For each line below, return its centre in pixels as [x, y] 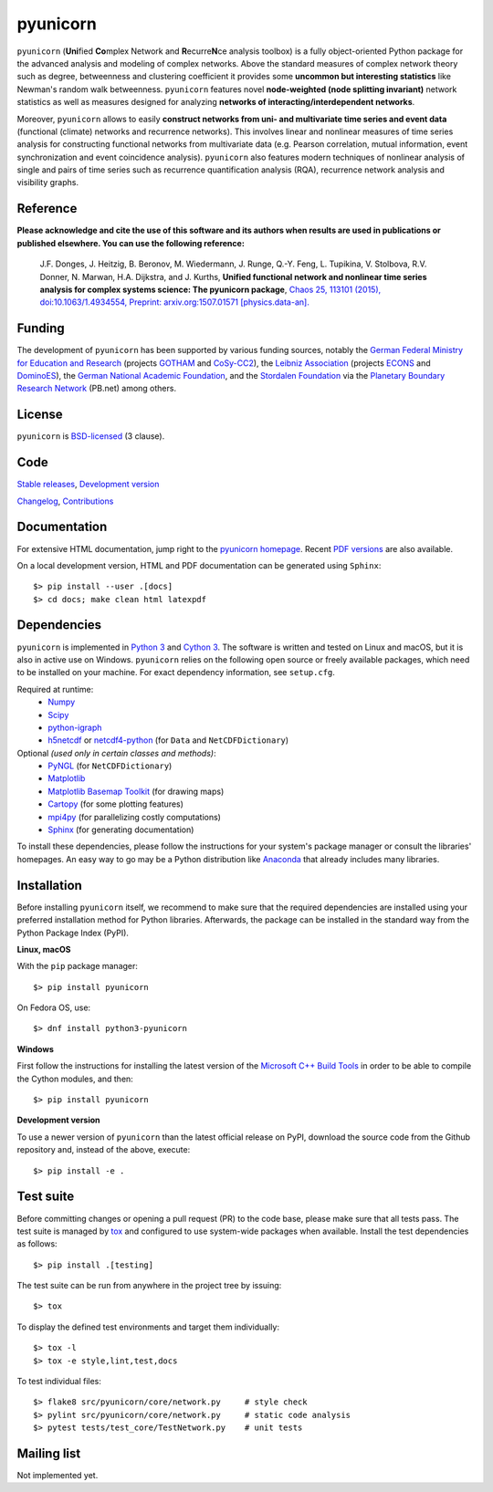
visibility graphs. [48, 183]
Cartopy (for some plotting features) [116, 804]
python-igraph [75, 727]
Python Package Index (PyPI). [73, 933]
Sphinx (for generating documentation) [121, 829]
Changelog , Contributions [65, 501]
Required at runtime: [55, 689]
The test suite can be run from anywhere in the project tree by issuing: [149, 1286]
